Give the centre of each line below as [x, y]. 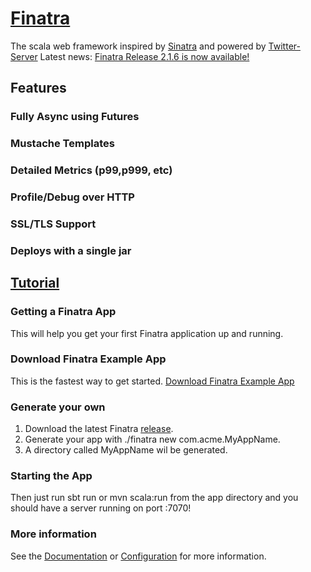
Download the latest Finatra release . [99, 429]
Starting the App [51, 476]
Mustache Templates [62, 144]
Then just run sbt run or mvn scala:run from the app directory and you [154, 498]
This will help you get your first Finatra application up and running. [147, 333]
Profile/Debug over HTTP [72, 197]
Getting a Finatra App [63, 312]
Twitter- [284, 46]
